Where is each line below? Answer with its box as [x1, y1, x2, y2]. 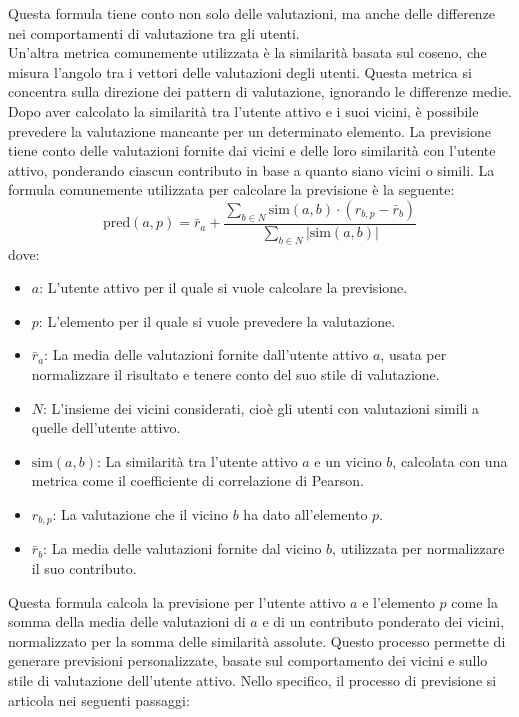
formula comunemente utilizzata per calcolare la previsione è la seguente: [8, 179, 455, 200]
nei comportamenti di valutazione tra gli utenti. [8, 22, 300, 43]
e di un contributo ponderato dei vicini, [262, 611, 505, 632]
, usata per [380, 344, 447, 365]
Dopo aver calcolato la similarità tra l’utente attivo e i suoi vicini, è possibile [8, 100, 479, 121]
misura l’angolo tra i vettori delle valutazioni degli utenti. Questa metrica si [8, 61, 472, 82]
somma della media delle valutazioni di [8, 611, 246, 632]
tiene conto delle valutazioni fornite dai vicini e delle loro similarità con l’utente [8, 140, 496, 161]
